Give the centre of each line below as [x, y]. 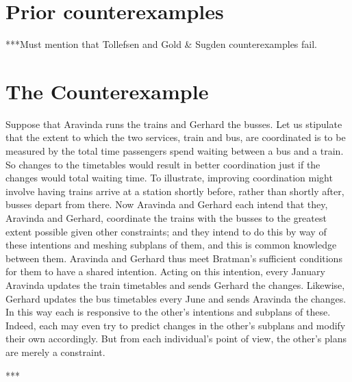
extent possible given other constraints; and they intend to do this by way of [166, 231]
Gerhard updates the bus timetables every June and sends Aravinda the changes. [176, 298]
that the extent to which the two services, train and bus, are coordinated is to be [176, 137]
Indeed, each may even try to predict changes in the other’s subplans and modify [176, 325]
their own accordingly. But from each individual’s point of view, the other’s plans [176, 339]
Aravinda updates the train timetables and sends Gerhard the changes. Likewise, [175, 284]
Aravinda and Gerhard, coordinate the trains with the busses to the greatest [166, 218]
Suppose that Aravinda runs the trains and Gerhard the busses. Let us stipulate [174, 124]
